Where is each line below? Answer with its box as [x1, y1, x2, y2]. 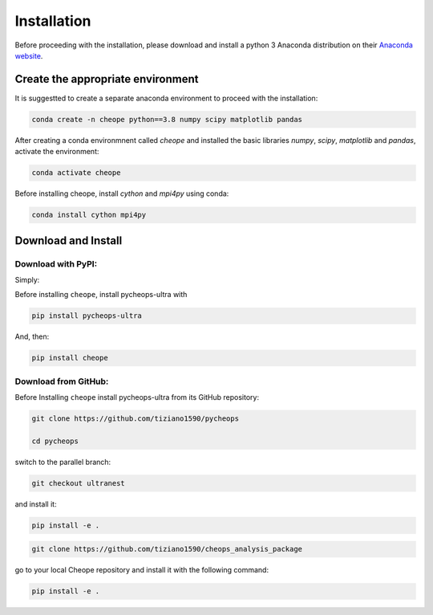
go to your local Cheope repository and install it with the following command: [14, 565, 269, 575]
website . [14, 51, 43, 60]
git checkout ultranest [31, 479, 126, 487]
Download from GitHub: [14, 376, 109, 387]
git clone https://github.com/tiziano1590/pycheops [31, 413, 240, 423]
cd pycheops [31, 436, 79, 446]
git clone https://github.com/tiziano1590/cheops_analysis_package [31, 544, 303, 554]
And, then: [14, 332, 50, 341]
